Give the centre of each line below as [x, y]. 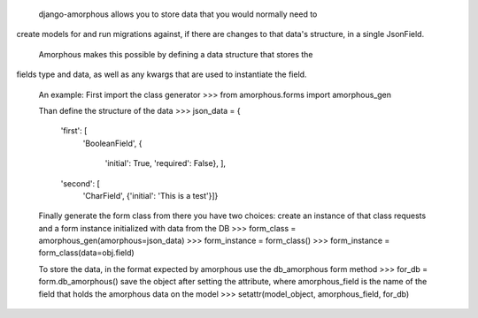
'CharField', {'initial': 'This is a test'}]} [150, 195]
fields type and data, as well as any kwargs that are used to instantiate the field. [162, 74]
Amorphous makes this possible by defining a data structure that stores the [176, 54]
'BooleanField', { [112, 143]
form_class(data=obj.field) [86, 253]
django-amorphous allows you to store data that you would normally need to [178, 14]
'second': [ [81, 183]
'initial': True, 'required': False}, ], [165, 163]
